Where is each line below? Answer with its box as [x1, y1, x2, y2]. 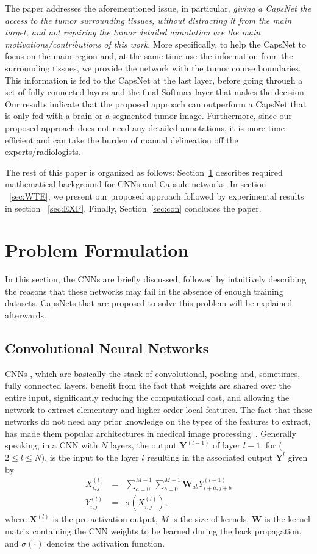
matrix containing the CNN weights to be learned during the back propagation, [5, 525, 302, 538]
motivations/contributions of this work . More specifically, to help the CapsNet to [5, 37, 306, 50]
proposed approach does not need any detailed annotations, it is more [5, 121, 266, 134]
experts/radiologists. [5, 145, 81, 158]
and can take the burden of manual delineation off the [36, 133, 238, 146]
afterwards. [5, 309, 46, 321]
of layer [213, 439, 241, 451]
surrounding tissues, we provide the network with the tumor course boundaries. [5, 61, 301, 74]
